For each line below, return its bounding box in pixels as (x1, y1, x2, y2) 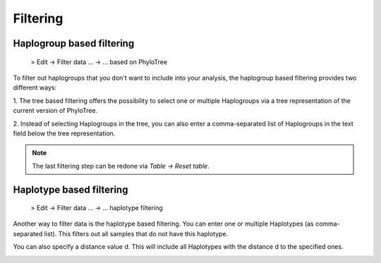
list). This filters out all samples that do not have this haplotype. (44, 229, 229, 238)
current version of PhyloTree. (13, 106, 98, 115)
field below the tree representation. (13, 129, 116, 137)
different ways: (13, 83, 56, 92)
